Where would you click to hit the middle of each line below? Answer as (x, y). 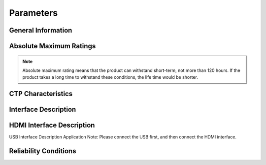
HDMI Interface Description (52, 125)
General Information (41, 30)
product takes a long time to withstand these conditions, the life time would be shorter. (110, 77)
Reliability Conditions (43, 151)
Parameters (33, 13)
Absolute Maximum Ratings (52, 46)
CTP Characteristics (41, 94)
